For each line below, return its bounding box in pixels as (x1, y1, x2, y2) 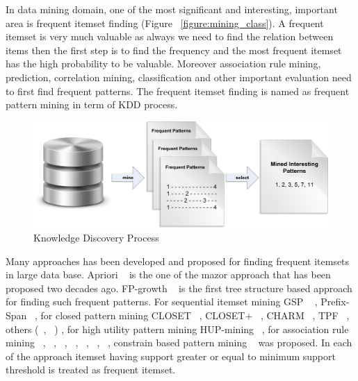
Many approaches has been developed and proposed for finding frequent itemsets (6, 253, 350, 268)
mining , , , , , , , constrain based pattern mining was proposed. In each (6, 335, 352, 350)
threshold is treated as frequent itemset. (6, 362, 176, 377)
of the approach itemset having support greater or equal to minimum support (6, 348, 336, 363)
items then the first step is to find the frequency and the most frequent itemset (6, 42, 342, 57)
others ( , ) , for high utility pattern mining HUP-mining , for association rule (6, 321, 349, 336)
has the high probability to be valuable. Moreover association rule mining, (6, 56, 321, 71)
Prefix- (320, 294, 350, 309)
